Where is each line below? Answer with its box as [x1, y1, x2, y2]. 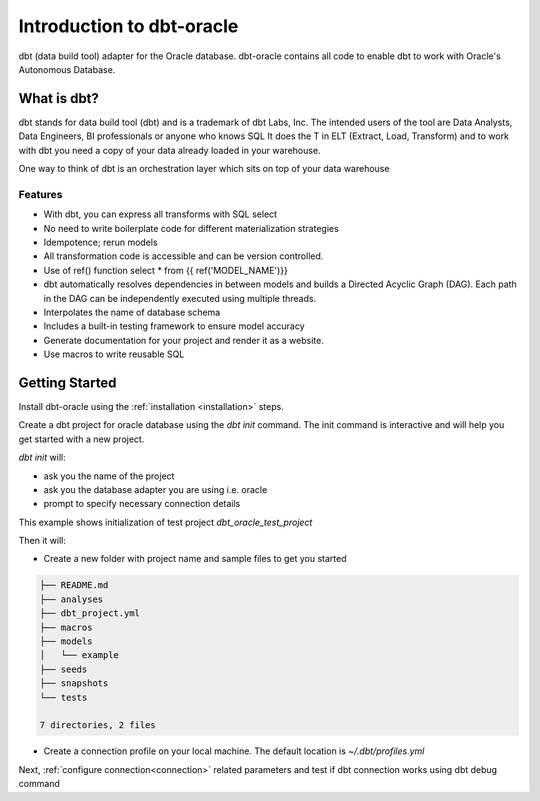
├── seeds [39, 663, 88, 675]
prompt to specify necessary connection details [43, 498, 241, 510]
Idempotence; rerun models [43, 236, 159, 248]
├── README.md [39, 580, 109, 591]
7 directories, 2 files [39, 720, 157, 731]
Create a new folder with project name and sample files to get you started [43, 553, 347, 565]
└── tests [39, 691, 88, 703]
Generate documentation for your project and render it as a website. [43, 334, 324, 346]
